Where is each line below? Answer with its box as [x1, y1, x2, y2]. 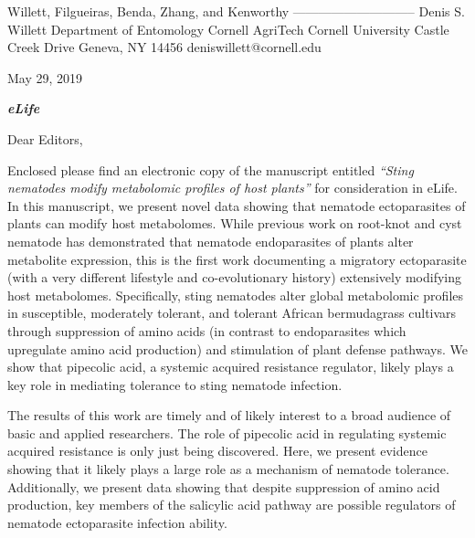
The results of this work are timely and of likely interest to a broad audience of [7, 406, 451, 425]
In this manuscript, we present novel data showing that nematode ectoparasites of [7, 195, 466, 215]
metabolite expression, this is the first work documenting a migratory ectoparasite [7, 249, 467, 269]
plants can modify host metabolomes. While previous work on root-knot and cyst [7, 214, 462, 233]
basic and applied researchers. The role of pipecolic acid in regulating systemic [7, 423, 447, 442]
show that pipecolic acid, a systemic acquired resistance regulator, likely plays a [7, 357, 454, 376]
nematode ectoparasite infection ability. [7, 512, 227, 532]
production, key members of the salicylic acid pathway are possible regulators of [7, 495, 456, 514]
